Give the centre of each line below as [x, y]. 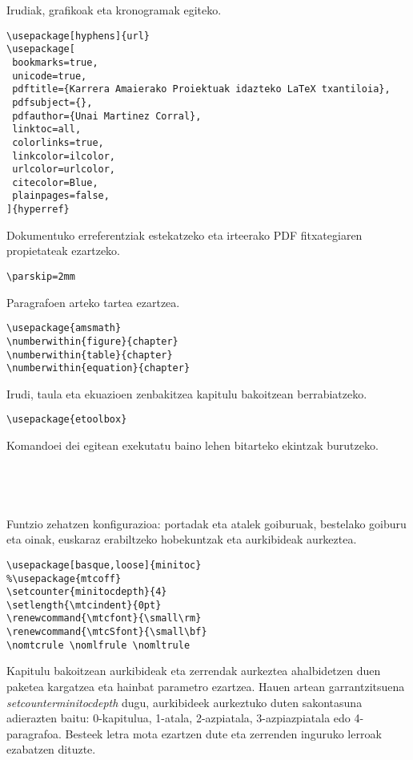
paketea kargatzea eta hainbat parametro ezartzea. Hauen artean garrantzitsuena [206, 687]
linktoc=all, [47, 129]
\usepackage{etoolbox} [67, 420]
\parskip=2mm [41, 276]
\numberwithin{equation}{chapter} [98, 368]
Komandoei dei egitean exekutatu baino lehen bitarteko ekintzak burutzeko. [192, 445]
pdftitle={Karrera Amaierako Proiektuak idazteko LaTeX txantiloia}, [201, 89]
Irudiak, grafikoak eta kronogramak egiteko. [114, 10]
